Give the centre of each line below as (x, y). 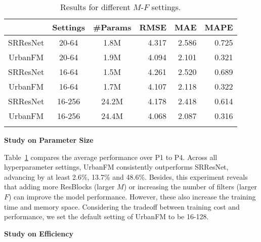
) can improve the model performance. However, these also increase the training (132, 196)
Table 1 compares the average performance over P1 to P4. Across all (111, 157)
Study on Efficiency (39, 233)
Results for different (95, 7)
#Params (112, 27)
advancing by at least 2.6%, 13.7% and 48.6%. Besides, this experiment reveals (126, 176)
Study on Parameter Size (49, 140)
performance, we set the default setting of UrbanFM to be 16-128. (106, 216)
